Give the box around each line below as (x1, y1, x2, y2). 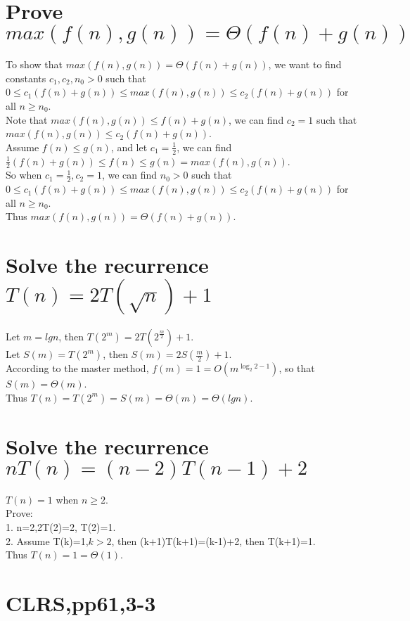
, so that (278, 361, 315, 376)
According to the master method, (6, 361, 149, 376)
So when (6, 167, 42, 182)
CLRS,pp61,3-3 (6, 588, 156, 617)
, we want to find (268, 57, 342, 72)
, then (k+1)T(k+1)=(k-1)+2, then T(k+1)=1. (111, 533, 316, 548)
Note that (6, 112, 48, 127)
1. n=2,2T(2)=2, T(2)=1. (6, 519, 116, 534)
